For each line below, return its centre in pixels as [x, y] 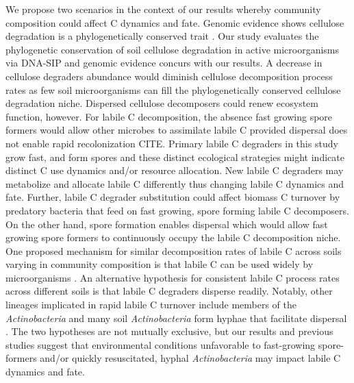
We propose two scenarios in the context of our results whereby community [163, 9]
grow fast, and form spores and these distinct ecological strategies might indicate [175, 157]
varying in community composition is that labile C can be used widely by [160, 264]
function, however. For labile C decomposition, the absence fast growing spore [169, 116]
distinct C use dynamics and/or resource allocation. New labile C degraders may [175, 170]
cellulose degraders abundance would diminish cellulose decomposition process [169, 76]
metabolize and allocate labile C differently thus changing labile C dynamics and [175, 183]
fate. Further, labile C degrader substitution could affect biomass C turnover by [173, 197]
